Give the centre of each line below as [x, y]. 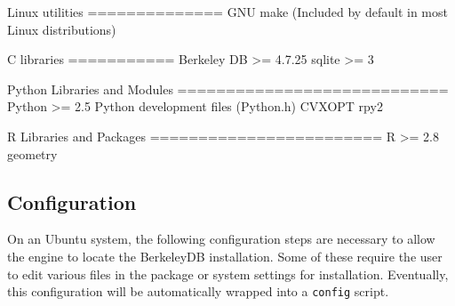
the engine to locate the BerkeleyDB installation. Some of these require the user [225, 256]
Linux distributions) [62, 29]
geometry [32, 153]
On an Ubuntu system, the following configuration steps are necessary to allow [221, 239]
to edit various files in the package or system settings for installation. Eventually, [228, 274]
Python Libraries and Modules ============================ [228, 89]
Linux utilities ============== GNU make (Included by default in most [227, 12]
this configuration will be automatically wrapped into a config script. [198, 291]
